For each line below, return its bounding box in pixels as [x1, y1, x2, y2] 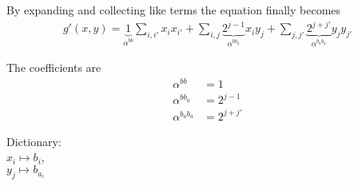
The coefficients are [6, 59, 101, 76]
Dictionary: [6, 133, 62, 149]
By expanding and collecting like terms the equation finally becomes [6, 2, 341, 18]
